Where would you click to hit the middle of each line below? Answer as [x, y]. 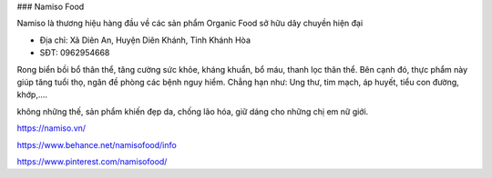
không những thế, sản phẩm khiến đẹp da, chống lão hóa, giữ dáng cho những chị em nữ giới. [193, 111]
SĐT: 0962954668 [75, 53]
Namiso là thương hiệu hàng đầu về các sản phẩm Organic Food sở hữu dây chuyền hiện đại [190, 24]
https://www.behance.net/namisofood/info [97, 144]
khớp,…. [32, 94]
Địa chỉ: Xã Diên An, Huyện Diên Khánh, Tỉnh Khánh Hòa [145, 40]
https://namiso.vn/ [51, 128]
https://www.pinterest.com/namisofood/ [92, 161]
